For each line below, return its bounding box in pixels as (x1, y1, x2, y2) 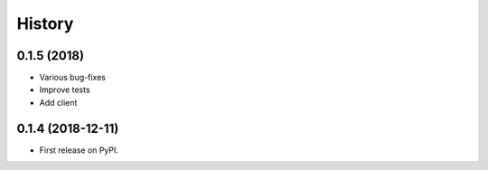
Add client (39, 97, 78, 108)
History (16, 14, 74, 33)
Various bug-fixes (39, 72, 106, 83)
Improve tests (39, 84, 90, 95)
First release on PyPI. (39, 145, 119, 156)
